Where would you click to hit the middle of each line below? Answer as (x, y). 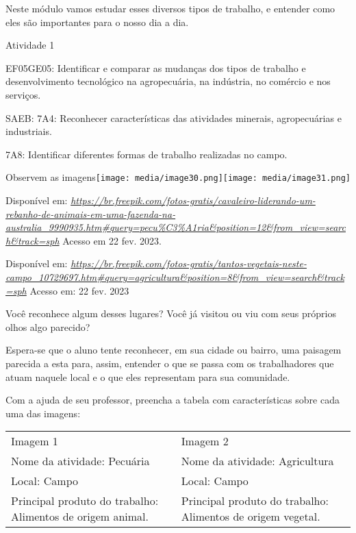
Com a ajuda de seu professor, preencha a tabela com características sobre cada (173, 400)
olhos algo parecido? (48, 326)
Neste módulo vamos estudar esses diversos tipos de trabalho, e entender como (170, 8)
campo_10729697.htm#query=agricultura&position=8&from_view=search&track (175, 276)
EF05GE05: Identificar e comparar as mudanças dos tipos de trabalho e (156, 67)
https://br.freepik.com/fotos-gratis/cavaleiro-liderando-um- (193, 200)
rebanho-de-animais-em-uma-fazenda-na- (91, 213)
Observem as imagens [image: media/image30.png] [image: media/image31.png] (178, 177)
